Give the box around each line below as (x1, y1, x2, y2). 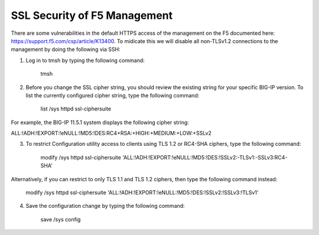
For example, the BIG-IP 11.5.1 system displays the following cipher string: (11, 119, 189, 126)
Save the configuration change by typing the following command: (25, 203, 185, 210)
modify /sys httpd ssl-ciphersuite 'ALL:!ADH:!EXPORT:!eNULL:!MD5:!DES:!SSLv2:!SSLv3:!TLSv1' (25, 189, 259, 196)
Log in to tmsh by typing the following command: (25, 57, 145, 64)
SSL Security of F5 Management (11, 9, 173, 22)
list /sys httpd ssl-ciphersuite (40, 105, 112, 112)
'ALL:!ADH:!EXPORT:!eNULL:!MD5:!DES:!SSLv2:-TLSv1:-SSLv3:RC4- (122, 154, 288, 161)
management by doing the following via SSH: (11, 46, 121, 53)
